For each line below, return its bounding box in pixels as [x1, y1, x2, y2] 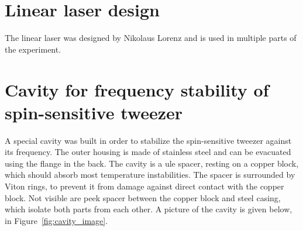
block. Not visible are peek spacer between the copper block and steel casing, [5, 191, 281, 204]
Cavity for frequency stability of [5, 77, 269, 101]
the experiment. [5, 43, 61, 55]
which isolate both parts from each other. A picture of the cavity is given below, [5, 203, 292, 215]
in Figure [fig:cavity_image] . [5, 214, 108, 226]
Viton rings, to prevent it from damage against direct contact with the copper [5, 180, 284, 192]
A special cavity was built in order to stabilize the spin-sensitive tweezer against [5, 134, 292, 146]
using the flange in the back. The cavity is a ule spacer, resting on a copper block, [5, 157, 299, 169]
